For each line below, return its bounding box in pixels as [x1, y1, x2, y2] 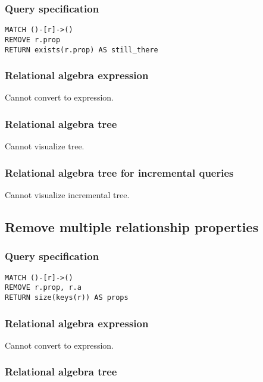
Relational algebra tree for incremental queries [5, 165, 234, 180]
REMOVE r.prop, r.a [5, 283, 82, 292]
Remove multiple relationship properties [5, 218, 259, 236]
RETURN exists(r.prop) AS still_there [5, 45, 158, 54]
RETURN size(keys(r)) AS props [5, 293, 129, 302]
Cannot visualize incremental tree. [5, 189, 130, 201]
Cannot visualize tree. [5, 140, 84, 152]
